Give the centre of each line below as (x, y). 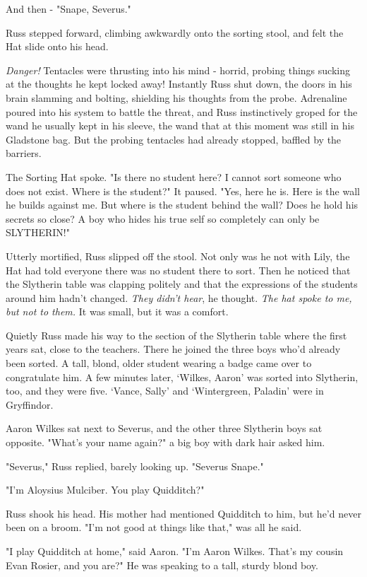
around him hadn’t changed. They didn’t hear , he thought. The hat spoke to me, (179, 297)
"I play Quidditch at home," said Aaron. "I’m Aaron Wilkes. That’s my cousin (175, 551)
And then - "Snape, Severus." (68, 8)
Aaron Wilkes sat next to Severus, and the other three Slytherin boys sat (164, 428)
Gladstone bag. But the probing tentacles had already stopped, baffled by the (174, 139)
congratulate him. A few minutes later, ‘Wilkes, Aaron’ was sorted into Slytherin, (182, 377)
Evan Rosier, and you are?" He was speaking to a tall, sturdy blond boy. (162, 565)
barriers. (24, 153)
